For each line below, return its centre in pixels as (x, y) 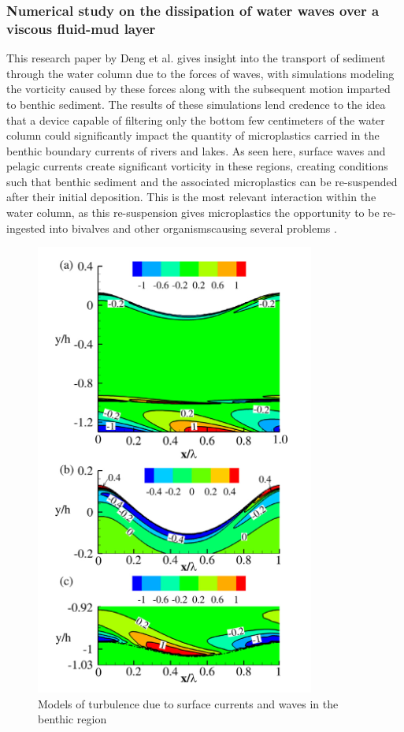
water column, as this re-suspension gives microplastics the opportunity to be (193, 213)
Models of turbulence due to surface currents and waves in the (188, 703)
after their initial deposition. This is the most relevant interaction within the (191, 197)
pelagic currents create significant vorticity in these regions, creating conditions (197, 166)
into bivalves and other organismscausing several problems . (193, 228)
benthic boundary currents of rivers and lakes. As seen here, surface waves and (196, 150)
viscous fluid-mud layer (81, 28)
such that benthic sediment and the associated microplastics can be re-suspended (202, 181)
